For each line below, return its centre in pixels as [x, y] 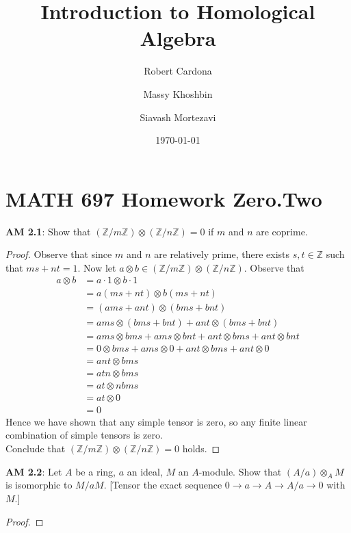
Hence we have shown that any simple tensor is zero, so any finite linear [156, 421]
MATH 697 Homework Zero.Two [164, 198]
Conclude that [36, 448]
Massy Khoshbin [178, 93]
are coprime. [282, 231]
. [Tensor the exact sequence [163, 485]
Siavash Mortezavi [178, 117]
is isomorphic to [39, 485]
